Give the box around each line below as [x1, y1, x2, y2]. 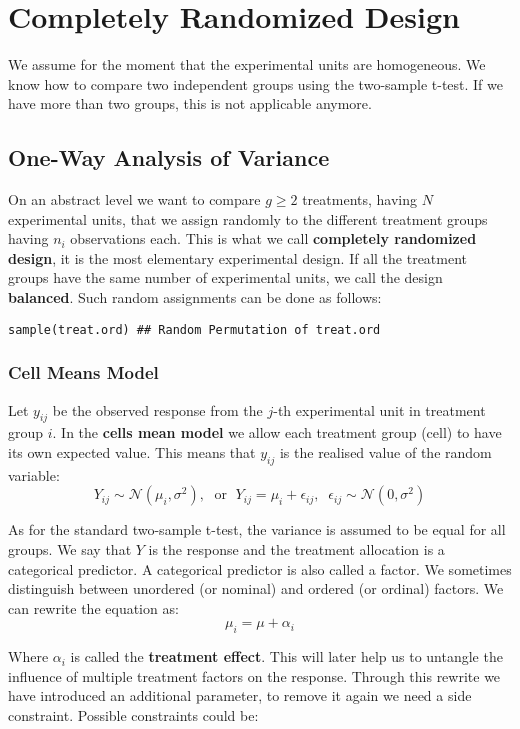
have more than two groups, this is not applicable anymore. [8, 93, 372, 114]
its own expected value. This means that [8, 441, 256, 462]
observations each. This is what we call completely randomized [70, 228, 477, 249]
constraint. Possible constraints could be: [8, 704, 259, 725]
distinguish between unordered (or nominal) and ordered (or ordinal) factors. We [8, 578, 504, 599]
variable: [8, 464, 60, 485]
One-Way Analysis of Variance [8, 142, 330, 173]
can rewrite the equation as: [8, 597, 179, 618]
